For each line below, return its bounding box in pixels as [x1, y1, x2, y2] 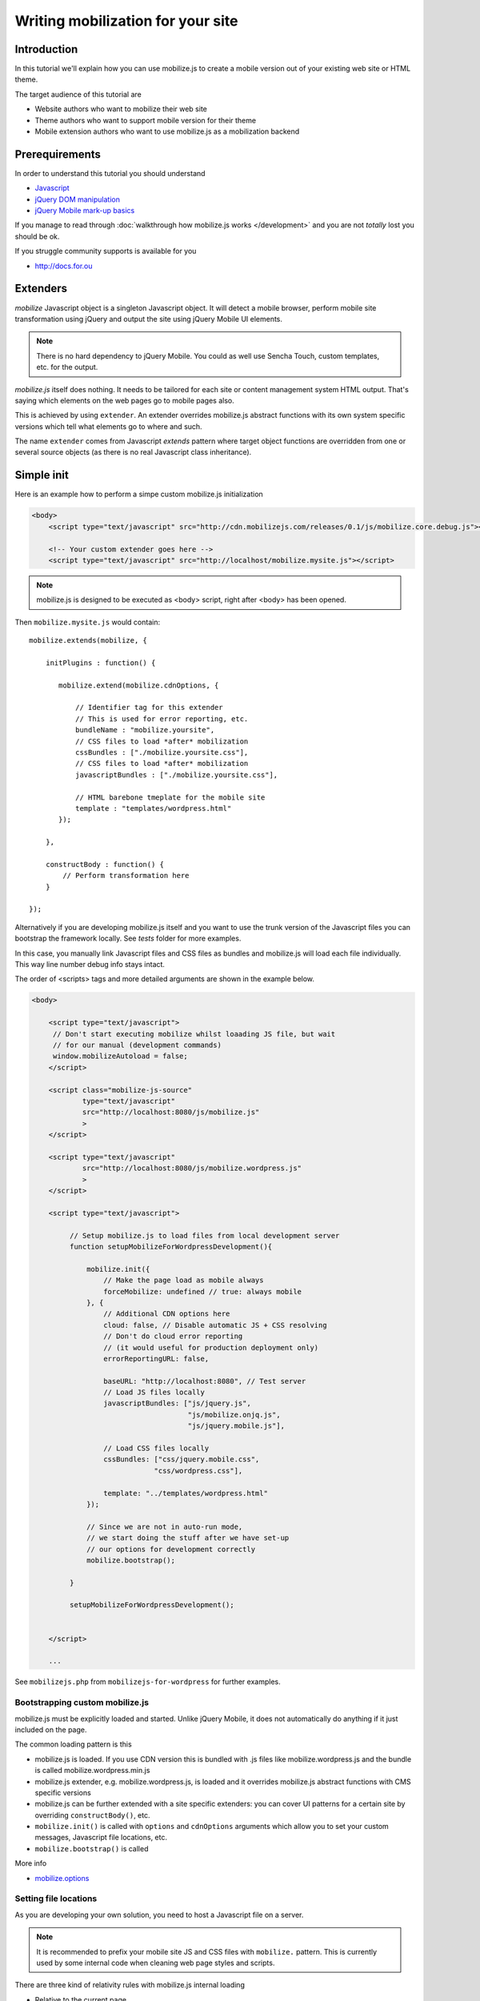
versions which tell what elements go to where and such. [14, 421, 203, 431]
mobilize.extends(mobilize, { [29, 636, 148, 645]
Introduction [14, 42, 78, 56]
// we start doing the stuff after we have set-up [86, 1534, 290, 1542]
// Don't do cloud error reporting [102, 1332, 243, 1341]
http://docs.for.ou [34, 261, 93, 271]
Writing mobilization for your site [14, 12, 238, 30]
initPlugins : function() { [45, 658, 156, 668]
